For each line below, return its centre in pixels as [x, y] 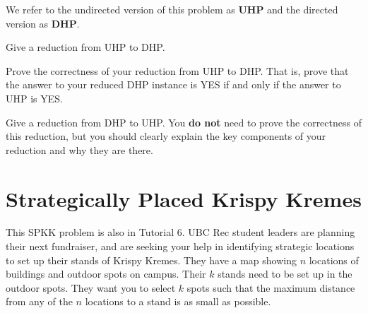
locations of [334, 260]
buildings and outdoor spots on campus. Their [106, 274]
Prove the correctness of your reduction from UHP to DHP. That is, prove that [177, 70]
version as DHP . [43, 23]
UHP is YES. [34, 98]
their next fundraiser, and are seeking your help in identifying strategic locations [180, 246]
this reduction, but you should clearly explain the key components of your [166, 136]
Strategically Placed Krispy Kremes [184, 198]
